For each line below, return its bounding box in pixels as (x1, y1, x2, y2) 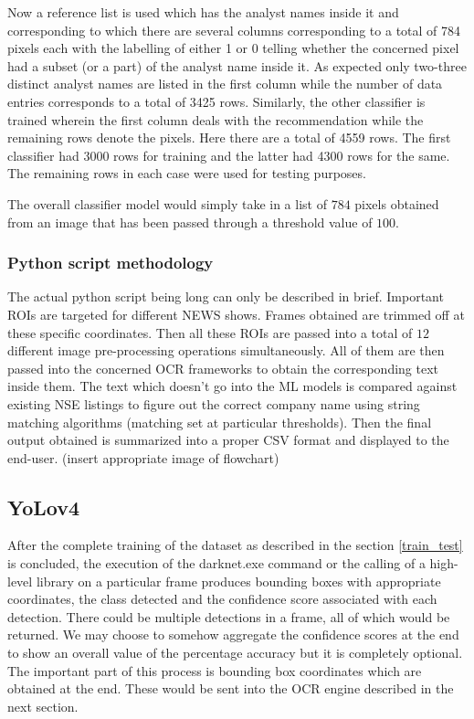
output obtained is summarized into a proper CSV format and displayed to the (7, 430, 449, 449)
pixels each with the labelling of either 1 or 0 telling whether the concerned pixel (7, 38, 459, 58)
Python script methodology (7, 251, 214, 274)
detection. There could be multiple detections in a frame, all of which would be (7, 607, 450, 626)
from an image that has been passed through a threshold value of (7, 212, 373, 231)
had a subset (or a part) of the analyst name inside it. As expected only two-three (7, 56, 467, 75)
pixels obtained (354, 194, 439, 213)
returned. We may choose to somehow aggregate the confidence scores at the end (7, 625, 459, 644)
